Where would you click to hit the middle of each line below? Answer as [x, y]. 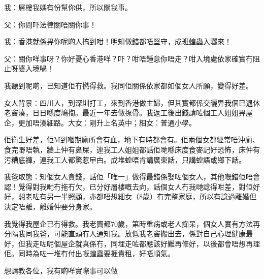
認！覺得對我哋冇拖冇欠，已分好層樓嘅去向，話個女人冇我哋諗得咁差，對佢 [128, 186]
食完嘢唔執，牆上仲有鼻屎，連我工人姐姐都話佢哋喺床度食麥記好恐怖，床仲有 [132, 149]
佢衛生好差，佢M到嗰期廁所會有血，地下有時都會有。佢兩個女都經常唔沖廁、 [132, 139]
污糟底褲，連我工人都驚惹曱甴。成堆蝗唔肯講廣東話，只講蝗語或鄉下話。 [125, 159]
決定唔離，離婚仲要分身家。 [50, 206]
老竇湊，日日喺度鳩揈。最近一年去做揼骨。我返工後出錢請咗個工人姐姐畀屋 [128, 113]
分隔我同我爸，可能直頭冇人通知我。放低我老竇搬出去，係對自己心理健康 [125, 234]
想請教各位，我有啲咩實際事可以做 [61, 270]
